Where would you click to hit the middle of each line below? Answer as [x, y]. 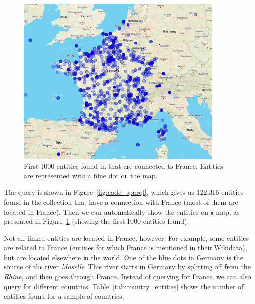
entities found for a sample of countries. [64, 296]
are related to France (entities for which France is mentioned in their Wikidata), [126, 247]
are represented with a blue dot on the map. [91, 175]
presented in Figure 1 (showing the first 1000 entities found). [97, 221]
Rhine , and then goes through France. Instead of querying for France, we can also [127, 277]
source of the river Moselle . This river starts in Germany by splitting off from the [127, 267]
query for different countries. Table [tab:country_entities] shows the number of [124, 286]
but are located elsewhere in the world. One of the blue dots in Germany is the [124, 257]
